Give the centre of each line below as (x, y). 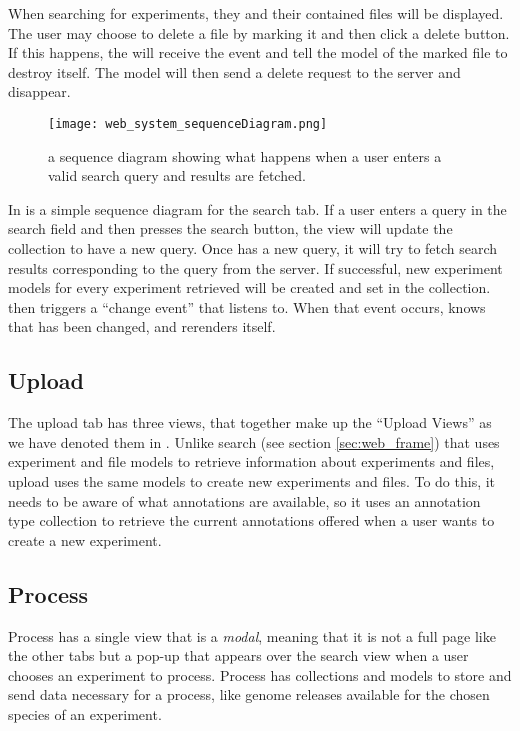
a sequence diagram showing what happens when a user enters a (245, 155)
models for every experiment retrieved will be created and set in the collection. (249, 287)
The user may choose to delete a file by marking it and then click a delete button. (259, 32)
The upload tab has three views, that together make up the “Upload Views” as (250, 422)
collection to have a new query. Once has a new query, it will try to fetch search (253, 248)
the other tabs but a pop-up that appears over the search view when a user (238, 655)
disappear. (39, 91)
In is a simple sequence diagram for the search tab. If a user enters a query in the (257, 208)
